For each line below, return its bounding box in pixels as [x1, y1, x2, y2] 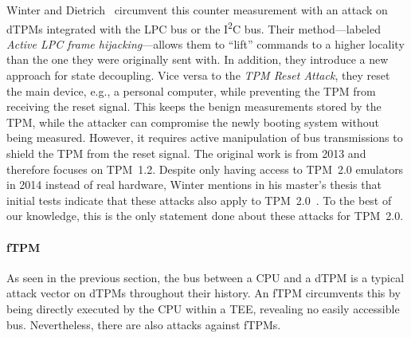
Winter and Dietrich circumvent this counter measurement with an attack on [6, 2, 388, 18]
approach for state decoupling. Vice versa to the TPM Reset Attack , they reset [6, 67, 390, 84]
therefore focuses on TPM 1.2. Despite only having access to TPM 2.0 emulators [6, 160, 404, 177]
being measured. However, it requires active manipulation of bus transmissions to [6, 129, 403, 146]
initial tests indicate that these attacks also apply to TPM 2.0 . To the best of [6, 191, 392, 208]
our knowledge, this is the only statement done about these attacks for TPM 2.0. [6, 207, 404, 224]
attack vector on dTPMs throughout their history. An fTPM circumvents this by [6, 285, 401, 301]
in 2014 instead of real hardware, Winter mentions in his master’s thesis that [6, 176, 382, 193]
